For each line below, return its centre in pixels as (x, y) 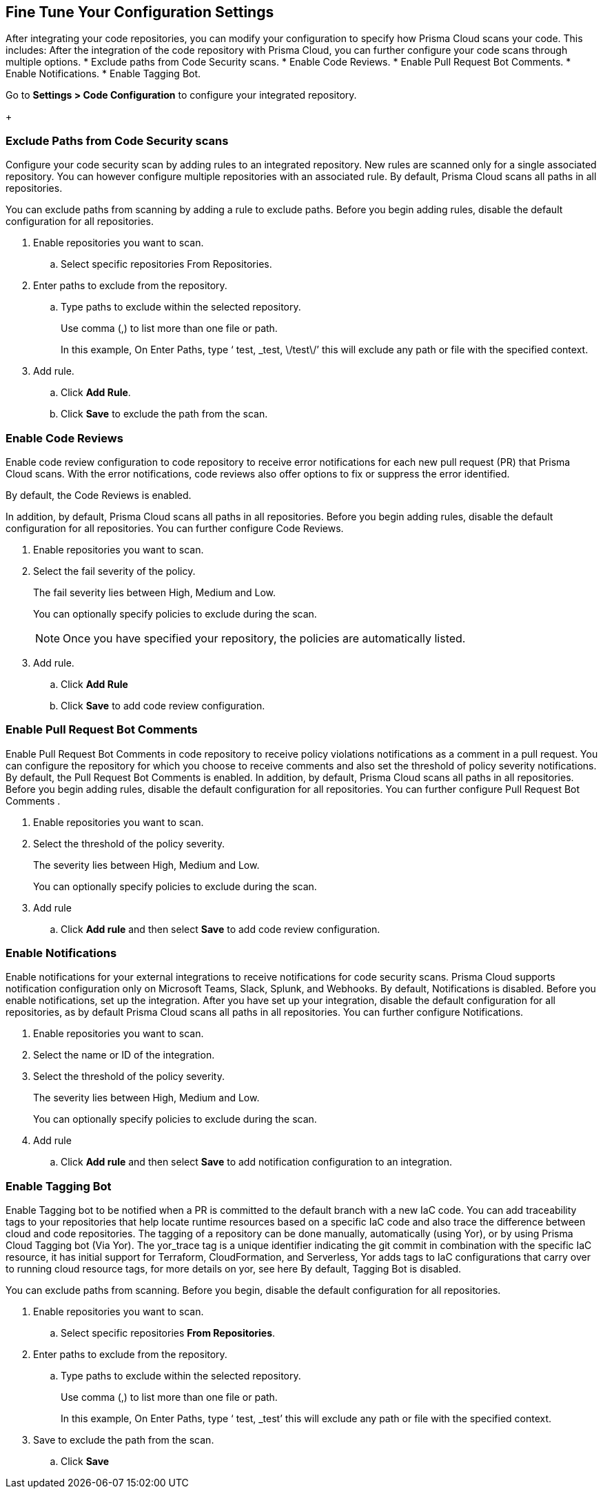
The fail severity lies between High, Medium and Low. (155, 592)
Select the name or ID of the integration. (124, 1055)
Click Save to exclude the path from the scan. (164, 414)
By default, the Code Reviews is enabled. (99, 495)
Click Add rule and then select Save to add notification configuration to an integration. (257, 1162)
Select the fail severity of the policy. (114, 571)
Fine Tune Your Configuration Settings (140, 12)
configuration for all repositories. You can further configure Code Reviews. (175, 528)
